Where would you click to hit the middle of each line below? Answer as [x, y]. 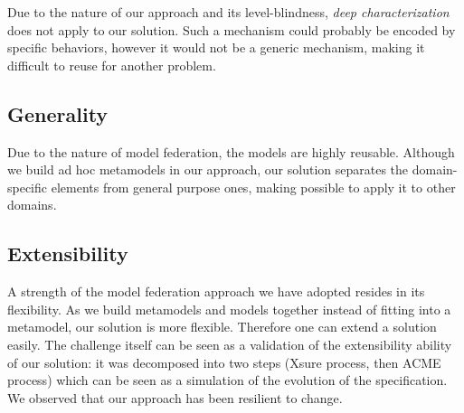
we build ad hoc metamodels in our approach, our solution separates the [208, 169]
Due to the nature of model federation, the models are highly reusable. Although [231, 151]
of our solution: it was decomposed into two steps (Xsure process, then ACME [224, 362]
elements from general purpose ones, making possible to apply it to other [253, 187]
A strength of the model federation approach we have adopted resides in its [216, 291]
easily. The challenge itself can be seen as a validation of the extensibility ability [230, 344]
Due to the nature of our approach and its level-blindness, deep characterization [228, 12]
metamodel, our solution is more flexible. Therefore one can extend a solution [222, 327]
